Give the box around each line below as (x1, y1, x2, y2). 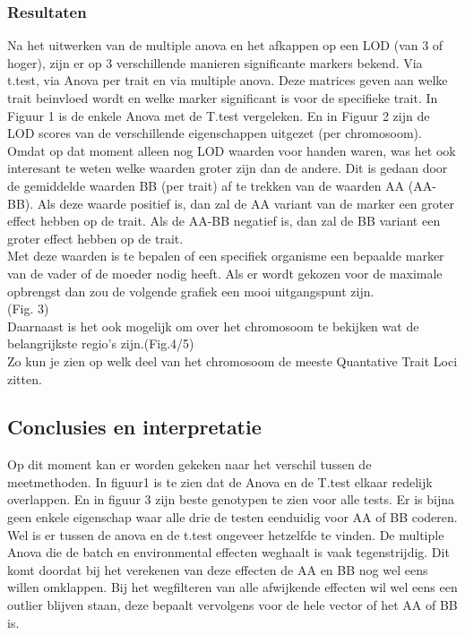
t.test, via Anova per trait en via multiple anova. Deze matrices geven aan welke (7, 71, 448, 90)
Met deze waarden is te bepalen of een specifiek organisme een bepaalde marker (7, 246, 444, 265)
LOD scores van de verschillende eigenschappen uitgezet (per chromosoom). (7, 124, 422, 142)
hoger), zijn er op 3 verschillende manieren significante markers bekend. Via (7, 53, 423, 72)
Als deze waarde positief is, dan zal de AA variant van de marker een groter (37, 193, 454, 212)
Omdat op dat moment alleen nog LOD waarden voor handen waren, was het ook (7, 141, 456, 159)
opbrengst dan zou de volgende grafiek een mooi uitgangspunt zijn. (7, 281, 375, 300)
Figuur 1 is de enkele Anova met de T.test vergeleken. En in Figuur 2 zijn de (7, 106, 430, 124)
